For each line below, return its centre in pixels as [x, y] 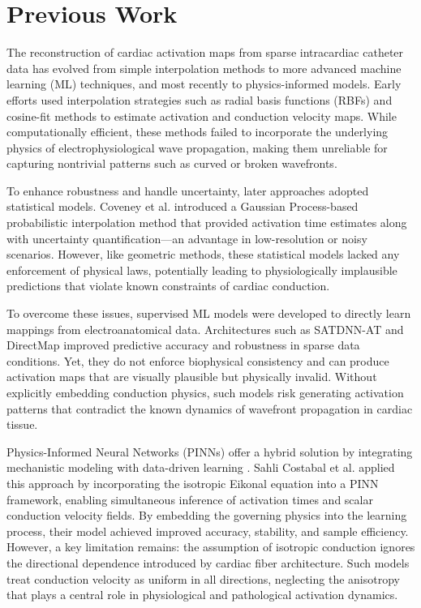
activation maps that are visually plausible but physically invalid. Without [192, 377]
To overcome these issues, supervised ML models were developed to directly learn [209, 313]
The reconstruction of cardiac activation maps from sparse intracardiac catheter [205, 52]
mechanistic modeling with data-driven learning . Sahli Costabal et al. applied [201, 467]
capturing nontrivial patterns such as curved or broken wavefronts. [172, 163]
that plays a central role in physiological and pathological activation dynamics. [202, 595]
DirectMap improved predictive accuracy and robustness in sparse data [183, 345]
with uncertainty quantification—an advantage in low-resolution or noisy [187, 238]
